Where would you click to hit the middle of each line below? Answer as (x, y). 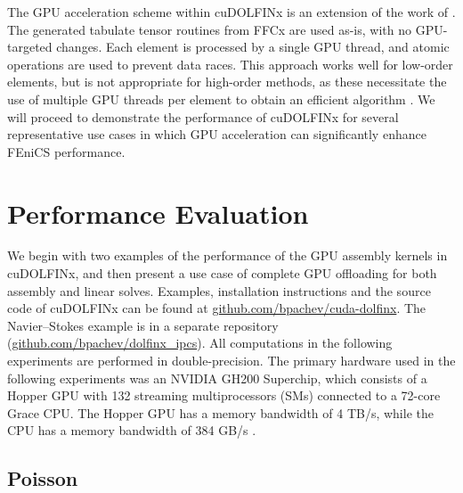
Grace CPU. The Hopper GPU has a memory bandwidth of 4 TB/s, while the (220, 412)
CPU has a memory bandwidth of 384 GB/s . (132, 430)
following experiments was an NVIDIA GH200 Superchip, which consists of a (217, 378)
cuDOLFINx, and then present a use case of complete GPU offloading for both (222, 273)
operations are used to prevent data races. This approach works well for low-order (230, 64)
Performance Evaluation (158, 213)
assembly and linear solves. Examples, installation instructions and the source (219, 290)
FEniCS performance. (66, 151)
